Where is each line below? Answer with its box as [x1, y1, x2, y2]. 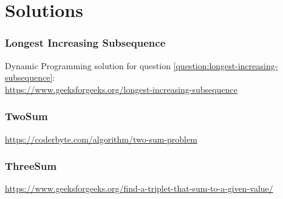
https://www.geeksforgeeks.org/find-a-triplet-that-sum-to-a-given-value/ [5, 182, 273, 195]
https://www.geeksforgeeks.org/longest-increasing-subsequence [5, 83, 237, 95]
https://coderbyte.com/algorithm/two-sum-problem [5, 132, 197, 145]
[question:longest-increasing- [173, 59, 278, 72]
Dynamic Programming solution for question [5, 59, 171, 72]
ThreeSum [5, 158, 57, 174]
